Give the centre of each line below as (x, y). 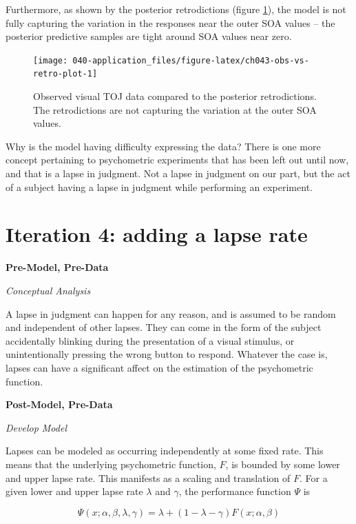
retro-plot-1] (65, 74)
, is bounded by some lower (283, 464)
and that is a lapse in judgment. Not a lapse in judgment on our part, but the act (178, 173)
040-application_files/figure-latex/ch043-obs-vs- (191, 60)
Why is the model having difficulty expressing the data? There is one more (163, 146)
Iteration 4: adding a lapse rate (157, 234)
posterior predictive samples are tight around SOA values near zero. (149, 36)
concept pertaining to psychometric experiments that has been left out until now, (177, 160)
